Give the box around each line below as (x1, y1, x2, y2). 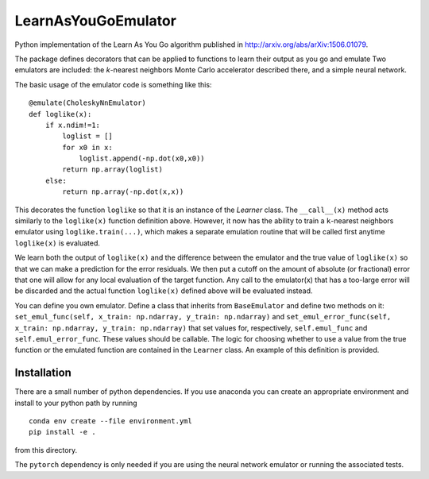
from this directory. (14, 445, 78, 454)
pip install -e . (29, 427, 96, 437)
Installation (14, 366, 71, 380)
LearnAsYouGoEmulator (14, 12, 176, 29)
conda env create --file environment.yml (29, 417, 192, 425)
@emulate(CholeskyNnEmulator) (29, 99, 147, 107)
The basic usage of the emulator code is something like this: (14, 79, 212, 89)
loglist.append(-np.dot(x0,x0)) (79, 154, 206, 163)
